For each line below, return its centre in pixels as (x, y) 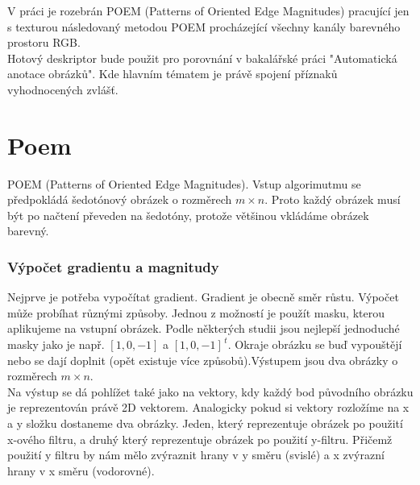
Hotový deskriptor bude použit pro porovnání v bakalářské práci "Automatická (202, 58)
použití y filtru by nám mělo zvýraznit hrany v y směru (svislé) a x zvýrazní (196, 455)
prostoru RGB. (44, 42)
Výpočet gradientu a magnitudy (113, 266)
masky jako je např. (56, 344)
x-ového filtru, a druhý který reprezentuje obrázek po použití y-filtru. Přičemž (200, 439)
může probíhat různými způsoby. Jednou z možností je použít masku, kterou (196, 312)
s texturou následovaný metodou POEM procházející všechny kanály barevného (204, 26)
